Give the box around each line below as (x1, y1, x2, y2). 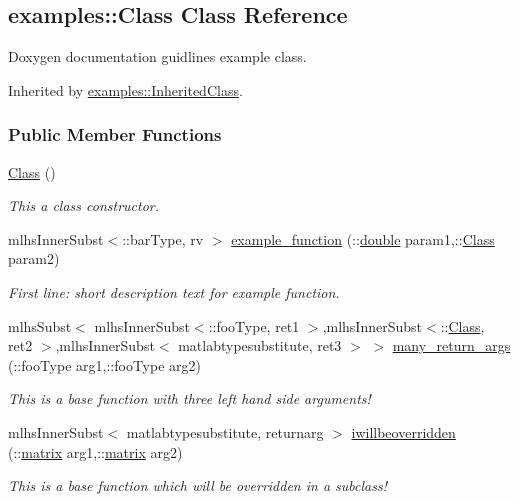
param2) (8, 248, 60, 269)
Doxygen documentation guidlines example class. (8, 46, 307, 67)
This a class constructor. (8, 195, 160, 216)
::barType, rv (122, 228, 204, 249)
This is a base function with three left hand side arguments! (8, 388, 371, 409)
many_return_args (392, 335, 511, 356)
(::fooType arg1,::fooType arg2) (8, 354, 202, 375)
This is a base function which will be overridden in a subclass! (8, 475, 387, 496)
